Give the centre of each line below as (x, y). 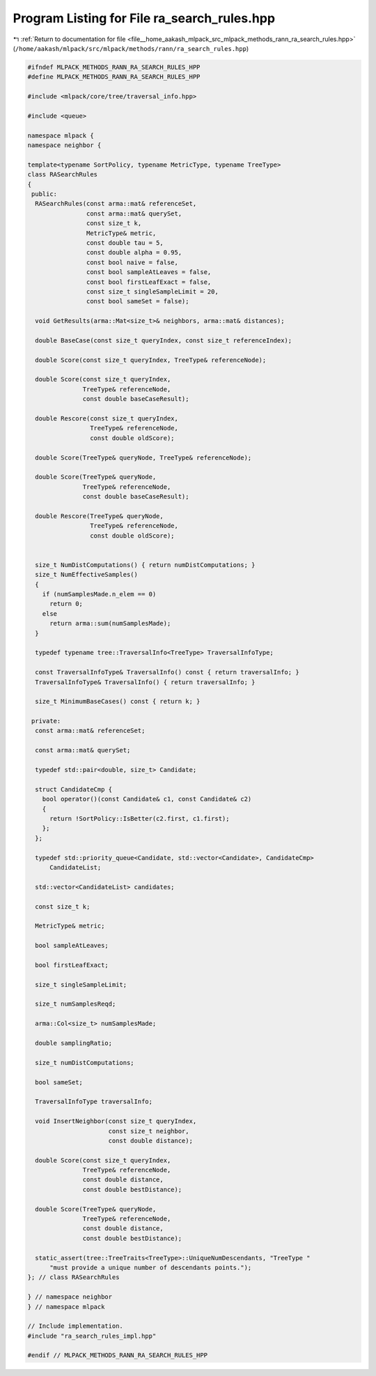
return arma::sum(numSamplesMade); (110, 623)
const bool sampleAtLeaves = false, (149, 272)
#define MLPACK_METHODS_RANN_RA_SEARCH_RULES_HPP (114, 77)
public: (45, 194)
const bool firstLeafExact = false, (149, 282)
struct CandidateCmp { (74, 789)
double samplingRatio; (74, 1043)
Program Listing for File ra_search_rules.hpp (144, 18)
